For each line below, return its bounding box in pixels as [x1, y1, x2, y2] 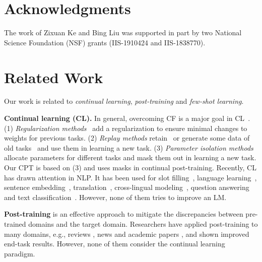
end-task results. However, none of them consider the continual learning [4, 238, 225, 249]
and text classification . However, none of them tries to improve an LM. [4, 191, 227, 202]
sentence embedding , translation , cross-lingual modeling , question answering [4, 182, 249, 192]
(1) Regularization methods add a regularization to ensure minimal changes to [4, 122, 247, 133]
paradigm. [4, 248, 35, 258]
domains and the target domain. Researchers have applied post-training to [28, 218, 258, 229]
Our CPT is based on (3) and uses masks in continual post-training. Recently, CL [4, 162, 256, 172]
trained [4, 218, 26, 229]
